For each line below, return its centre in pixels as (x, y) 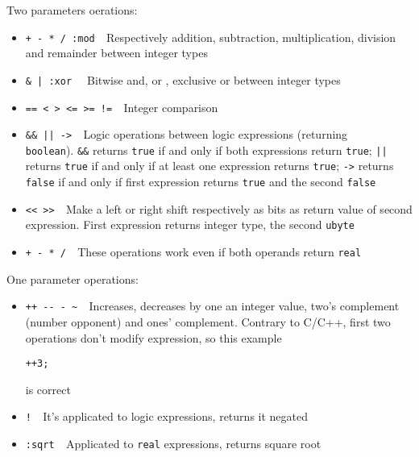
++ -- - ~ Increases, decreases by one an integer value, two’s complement (212, 306)
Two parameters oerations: (72, 10)
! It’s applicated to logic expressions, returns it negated (166, 416)
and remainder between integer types (116, 53)
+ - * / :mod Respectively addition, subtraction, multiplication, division (211, 37)
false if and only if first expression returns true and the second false (201, 182)
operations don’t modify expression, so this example (153, 337)
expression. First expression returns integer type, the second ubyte (190, 224)
